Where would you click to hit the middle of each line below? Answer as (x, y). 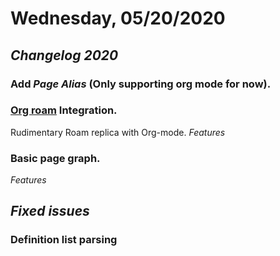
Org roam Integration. (64, 110)
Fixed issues (50, 211)
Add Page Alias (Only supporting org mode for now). (141, 84)
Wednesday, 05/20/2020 (118, 18)
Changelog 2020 (64, 55)
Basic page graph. (55, 158)
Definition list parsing (64, 240)
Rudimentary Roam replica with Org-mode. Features (118, 132)
